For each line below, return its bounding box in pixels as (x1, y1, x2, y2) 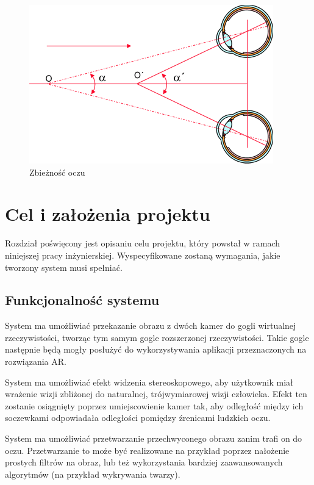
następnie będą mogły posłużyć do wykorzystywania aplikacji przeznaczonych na (5, 343, 307, 356)
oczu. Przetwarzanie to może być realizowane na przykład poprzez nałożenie (5, 444, 290, 456)
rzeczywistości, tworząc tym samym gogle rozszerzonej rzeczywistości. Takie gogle (5, 331, 309, 343)
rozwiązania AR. (5, 355, 66, 368)
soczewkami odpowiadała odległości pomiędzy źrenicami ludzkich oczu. (5, 411, 271, 424)
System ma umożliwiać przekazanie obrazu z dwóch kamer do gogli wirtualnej (5, 319, 296, 332)
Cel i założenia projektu (5, 201, 210, 226)
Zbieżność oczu (29, 165, 85, 178)
